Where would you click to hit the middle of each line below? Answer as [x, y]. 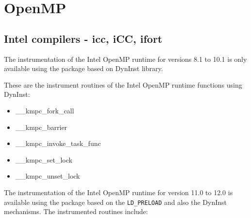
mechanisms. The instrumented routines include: [76, 211]
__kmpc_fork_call [45, 110]
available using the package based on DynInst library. [84, 68]
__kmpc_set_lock [44, 159]
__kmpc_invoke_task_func [58, 143]
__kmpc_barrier [41, 127]
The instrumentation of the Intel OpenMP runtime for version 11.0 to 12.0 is [118, 192]
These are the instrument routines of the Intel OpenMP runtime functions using [123, 84]
